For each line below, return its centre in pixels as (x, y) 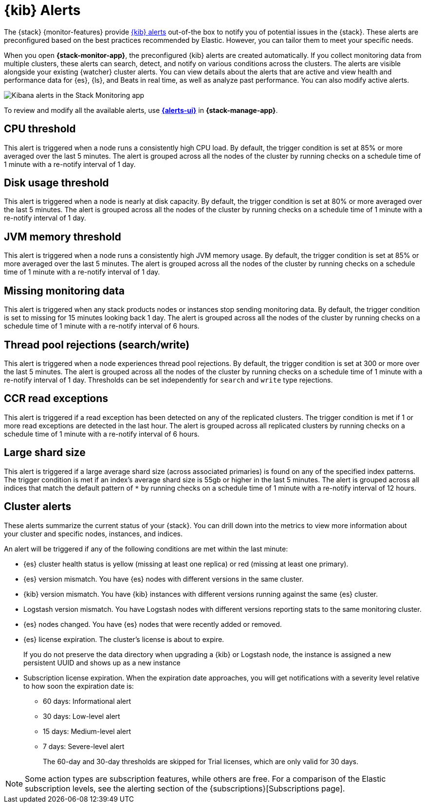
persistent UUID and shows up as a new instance (102, 662)
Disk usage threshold (56, 183)
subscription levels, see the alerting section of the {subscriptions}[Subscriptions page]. (185, 788)
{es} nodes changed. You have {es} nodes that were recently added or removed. (153, 624)
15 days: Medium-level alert (87, 731)
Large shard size (45, 453)
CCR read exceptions (56, 399)
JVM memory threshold (63, 237)
